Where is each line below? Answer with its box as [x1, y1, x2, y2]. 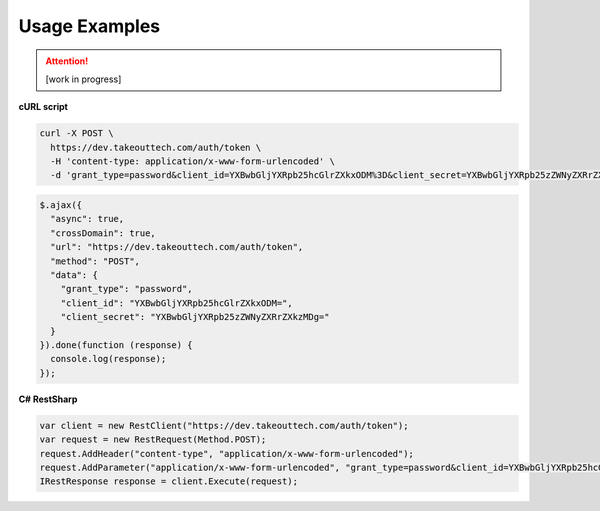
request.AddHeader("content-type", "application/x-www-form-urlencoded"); [39, 448, 415, 459]
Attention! [45, 55, 89, 67]
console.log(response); [50, 353, 167, 365]
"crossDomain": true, [50, 227, 157, 239]
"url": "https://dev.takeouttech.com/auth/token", [50, 241, 304, 253]
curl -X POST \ [39, 128, 114, 139]
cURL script [18, 101, 69, 113]
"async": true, [50, 213, 125, 225]
